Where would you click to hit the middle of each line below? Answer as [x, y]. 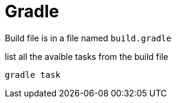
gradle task [33, 75]
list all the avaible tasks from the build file [86, 56]
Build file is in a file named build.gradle [88, 38]
